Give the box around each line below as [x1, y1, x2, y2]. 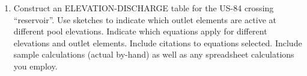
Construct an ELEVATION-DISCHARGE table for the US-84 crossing [13, 2, 274, 14]
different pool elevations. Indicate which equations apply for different [13, 25, 267, 37]
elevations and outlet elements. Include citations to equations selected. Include [13, 36, 302, 49]
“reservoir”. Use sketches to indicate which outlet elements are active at [13, 13, 276, 26]
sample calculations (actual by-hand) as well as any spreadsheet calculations [13, 48, 294, 61]
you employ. [13, 59, 58, 72]
